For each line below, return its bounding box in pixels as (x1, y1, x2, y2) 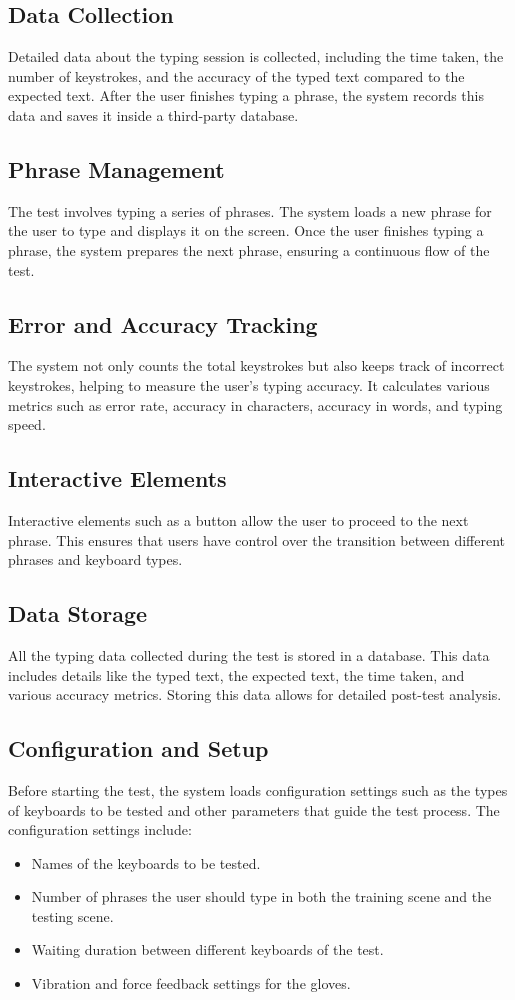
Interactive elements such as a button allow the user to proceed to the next (8, 509, 469, 530)
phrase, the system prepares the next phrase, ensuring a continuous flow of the (8, 239, 490, 260)
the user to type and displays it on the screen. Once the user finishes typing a (8, 220, 484, 241)
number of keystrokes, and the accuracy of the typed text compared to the (8, 65, 465, 86)
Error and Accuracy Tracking (8, 308, 318, 339)
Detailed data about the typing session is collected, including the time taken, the (8, 46, 504, 67)
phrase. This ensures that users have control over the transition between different (8, 529, 505, 550)
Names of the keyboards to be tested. (31, 852, 261, 873)
